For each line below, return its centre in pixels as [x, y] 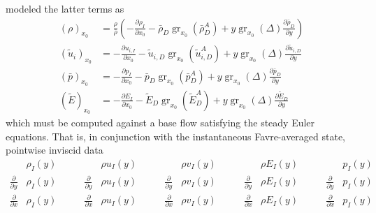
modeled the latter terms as [65, 8]
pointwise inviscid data [55, 150]
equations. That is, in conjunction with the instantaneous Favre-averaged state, [176, 136]
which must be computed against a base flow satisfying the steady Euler [160, 123]
